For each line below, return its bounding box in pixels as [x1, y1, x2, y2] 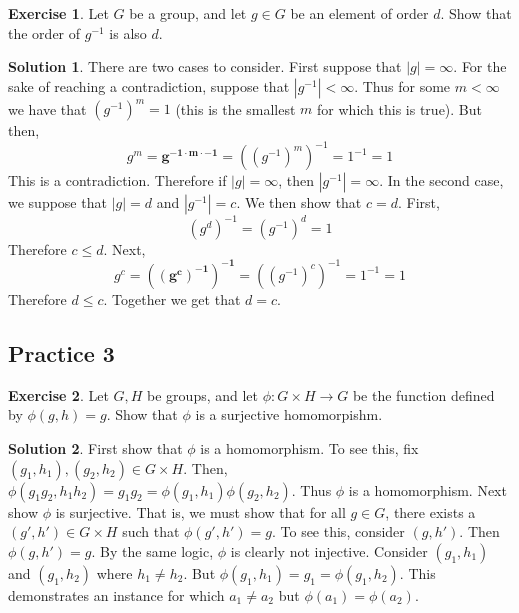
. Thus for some [354, 75, 451, 96]
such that [122, 521, 180, 542]
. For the [453, 56, 507, 77]
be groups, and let [147, 384, 259, 405]
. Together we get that [103, 288, 241, 309]
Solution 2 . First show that [8, 437, 183, 458]
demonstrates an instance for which [8, 584, 225, 605]
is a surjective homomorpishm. [195, 404, 383, 425]
